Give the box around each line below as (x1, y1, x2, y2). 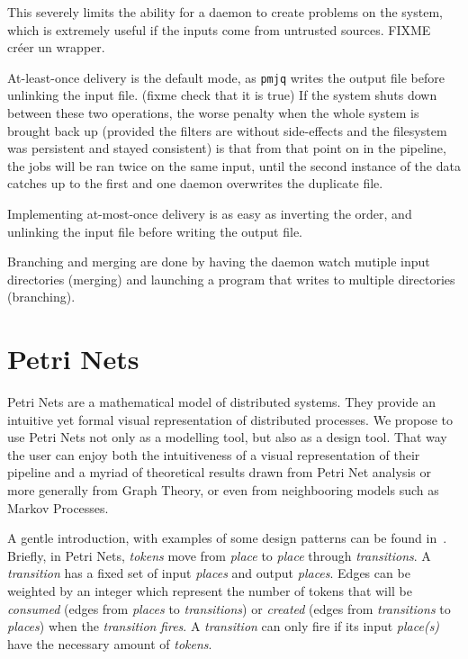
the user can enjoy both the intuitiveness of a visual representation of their (7, 445, 420, 464)
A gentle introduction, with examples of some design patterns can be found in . (7, 528, 447, 547)
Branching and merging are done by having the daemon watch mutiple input (7, 252, 430, 271)
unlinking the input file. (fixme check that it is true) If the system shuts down (7, 86, 437, 104)
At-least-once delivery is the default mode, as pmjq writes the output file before (7, 68, 445, 86)
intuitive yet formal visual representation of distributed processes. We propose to (7, 410, 454, 429)
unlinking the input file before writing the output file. (7, 221, 302, 240)
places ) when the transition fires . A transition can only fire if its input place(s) (7, 617, 440, 636)
